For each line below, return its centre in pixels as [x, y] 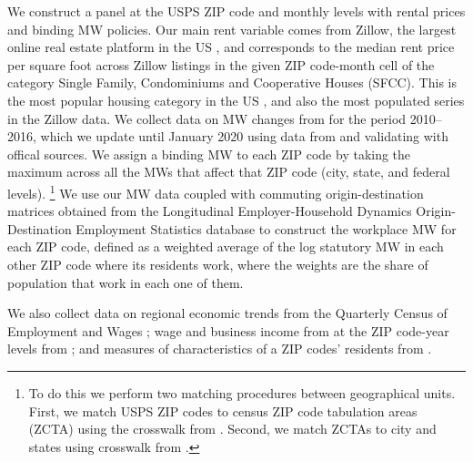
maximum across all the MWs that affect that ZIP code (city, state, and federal [229, 172]
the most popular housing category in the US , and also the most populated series [236, 100]
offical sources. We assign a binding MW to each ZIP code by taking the [209, 154]
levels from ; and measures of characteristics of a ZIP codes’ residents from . [220, 349]
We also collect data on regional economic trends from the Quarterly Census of [227, 313]
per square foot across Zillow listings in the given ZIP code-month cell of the [221, 64]
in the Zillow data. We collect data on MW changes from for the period [207, 118]
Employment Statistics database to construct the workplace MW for [266, 228]
